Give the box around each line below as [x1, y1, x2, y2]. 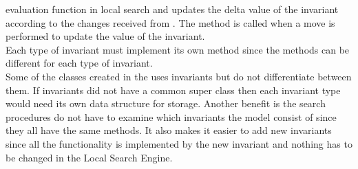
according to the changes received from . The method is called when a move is [6, 15, 335, 30]
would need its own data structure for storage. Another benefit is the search [6, 96, 326, 111]
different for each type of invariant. [6, 56, 153, 70]
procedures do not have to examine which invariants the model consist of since [6, 109, 337, 124]
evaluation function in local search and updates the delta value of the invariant [6, 2, 339, 16]
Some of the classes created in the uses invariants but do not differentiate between [6, 69, 352, 83]
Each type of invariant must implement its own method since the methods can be [6, 42, 350, 56]
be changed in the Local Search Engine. [6, 150, 173, 164]
